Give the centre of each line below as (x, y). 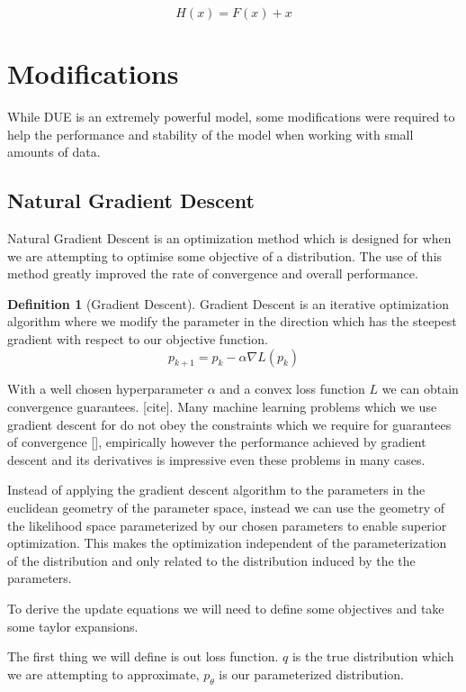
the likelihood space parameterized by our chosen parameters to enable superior (227, 525)
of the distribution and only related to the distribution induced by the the (211, 560)
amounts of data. (54, 152)
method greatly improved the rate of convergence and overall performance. (213, 273)
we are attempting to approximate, (103, 674)
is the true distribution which (373, 656)
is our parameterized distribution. (312, 674)
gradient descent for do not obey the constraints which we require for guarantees (229, 424)
